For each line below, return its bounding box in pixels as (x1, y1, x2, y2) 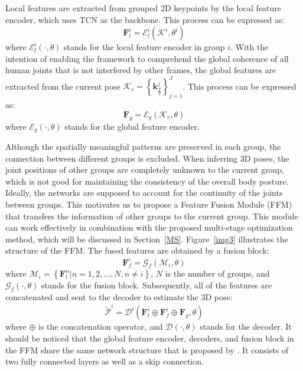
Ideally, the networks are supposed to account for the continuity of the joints (5, 186, 283, 199)
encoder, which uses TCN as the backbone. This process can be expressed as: (5, 13, 285, 25)
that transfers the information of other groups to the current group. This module (5, 209, 298, 222)
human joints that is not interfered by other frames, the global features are (5, 64, 276, 76)
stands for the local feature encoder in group (64, 41, 225, 53)
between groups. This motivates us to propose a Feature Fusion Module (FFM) (5, 198, 292, 211)
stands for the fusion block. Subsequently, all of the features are (41, 279, 272, 291)
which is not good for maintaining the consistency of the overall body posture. (5, 175, 289, 187)
